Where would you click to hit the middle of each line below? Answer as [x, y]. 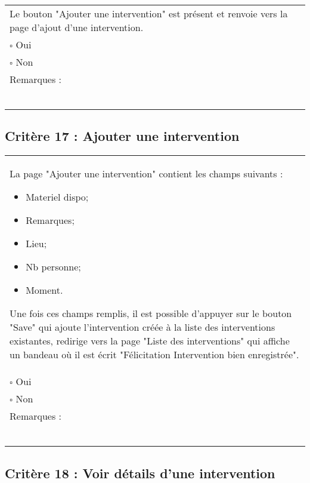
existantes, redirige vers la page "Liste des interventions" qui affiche [150, 341]
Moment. [44, 290]
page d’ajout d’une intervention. [77, 27]
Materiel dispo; [57, 197]
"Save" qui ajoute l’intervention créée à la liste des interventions [142, 327]
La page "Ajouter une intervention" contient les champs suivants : [146, 174]
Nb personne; [53, 267]
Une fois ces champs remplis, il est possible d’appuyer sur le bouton [151, 313]
